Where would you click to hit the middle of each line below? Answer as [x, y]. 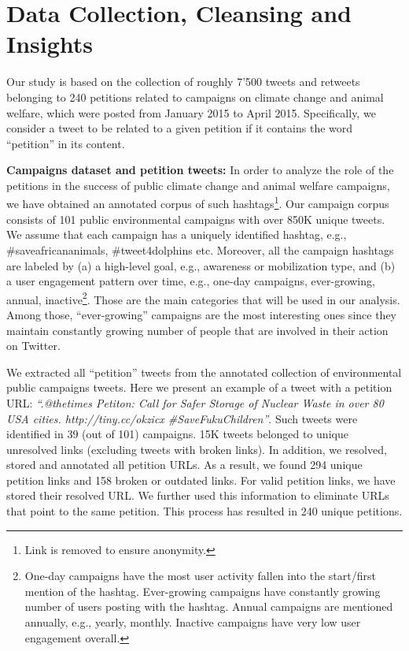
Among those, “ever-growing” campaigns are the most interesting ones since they [201, 314]
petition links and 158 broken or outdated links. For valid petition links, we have [201, 480]
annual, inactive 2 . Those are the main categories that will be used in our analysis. [203, 298]
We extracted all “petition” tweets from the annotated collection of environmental [204, 372]
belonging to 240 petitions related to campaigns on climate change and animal [195, 97]
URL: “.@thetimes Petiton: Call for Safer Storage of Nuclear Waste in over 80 [195, 402]
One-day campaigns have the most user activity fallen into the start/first [200, 576]
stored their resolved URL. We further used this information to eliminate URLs [198, 495]
